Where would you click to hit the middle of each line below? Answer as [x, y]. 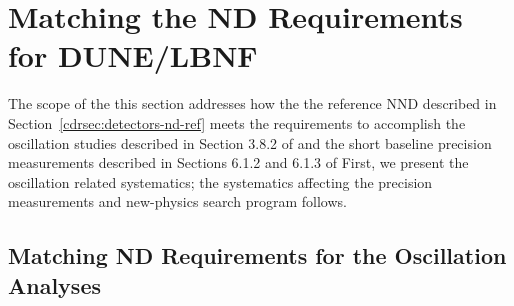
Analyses [54, 284]
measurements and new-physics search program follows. [177, 201]
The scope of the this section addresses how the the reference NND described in [252, 103]
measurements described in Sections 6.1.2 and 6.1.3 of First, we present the [238, 162]
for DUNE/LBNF [133, 55]
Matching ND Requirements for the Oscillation [257, 255]
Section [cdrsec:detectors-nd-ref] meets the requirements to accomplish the [237, 122]
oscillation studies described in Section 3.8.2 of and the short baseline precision [250, 142]
